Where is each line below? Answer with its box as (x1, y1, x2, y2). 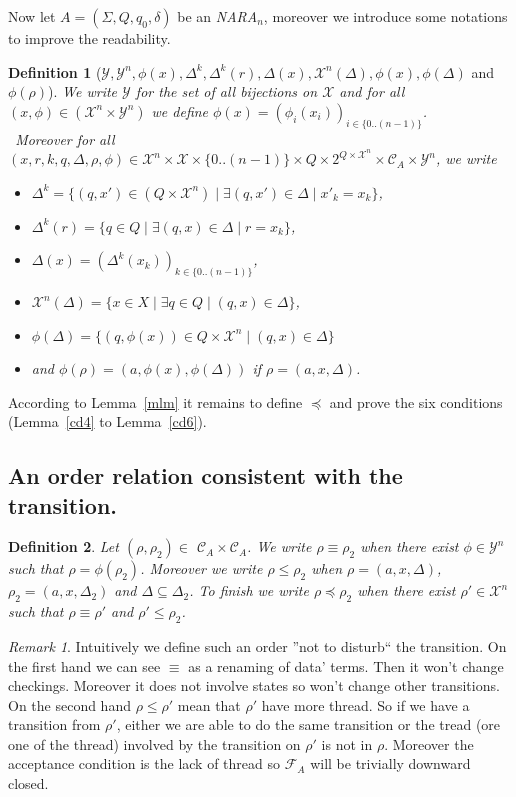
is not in (321, 733, 373, 754)
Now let (8, 6, 56, 26)
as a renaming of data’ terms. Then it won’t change (188, 655, 504, 676)
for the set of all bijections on (135, 81, 318, 102)
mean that (177, 694, 241, 715)
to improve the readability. (8, 28, 171, 48)
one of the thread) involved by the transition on (8, 733, 301, 754)
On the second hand (8, 694, 131, 715)
